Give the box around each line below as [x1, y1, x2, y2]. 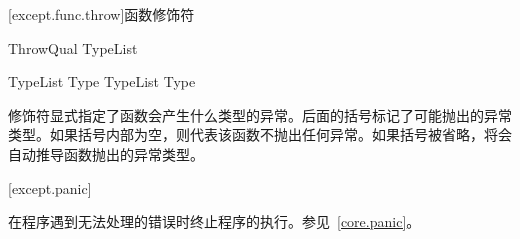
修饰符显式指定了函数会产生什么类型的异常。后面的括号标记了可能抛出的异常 [8, 104, 512, 125]
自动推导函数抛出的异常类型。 [8, 143, 204, 164]
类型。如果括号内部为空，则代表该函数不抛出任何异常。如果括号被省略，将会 [8, 124, 512, 145]
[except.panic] [8, 177, 92, 198]
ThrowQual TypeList [8, 37, 138, 58]
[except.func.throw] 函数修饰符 [8, 4, 195, 24]
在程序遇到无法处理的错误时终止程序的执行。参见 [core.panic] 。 [8, 211, 421, 232]
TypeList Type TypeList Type [8, 71, 196, 92]
